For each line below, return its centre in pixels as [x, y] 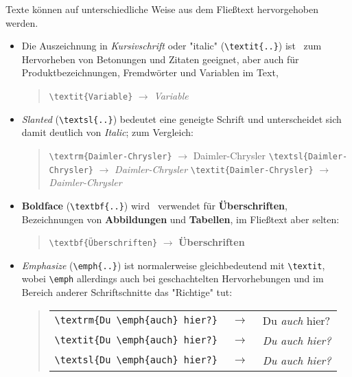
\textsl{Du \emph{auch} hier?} [136, 360]
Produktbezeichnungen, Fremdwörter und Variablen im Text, [150, 72]
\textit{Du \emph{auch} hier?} [136, 340]
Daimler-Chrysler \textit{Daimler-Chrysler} [214, 169]
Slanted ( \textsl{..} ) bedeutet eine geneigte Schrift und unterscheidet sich [181, 118]
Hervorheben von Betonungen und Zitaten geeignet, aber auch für [160, 59]
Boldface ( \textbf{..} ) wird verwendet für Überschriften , [154, 205]
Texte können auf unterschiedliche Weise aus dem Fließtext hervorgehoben [162, 9]
